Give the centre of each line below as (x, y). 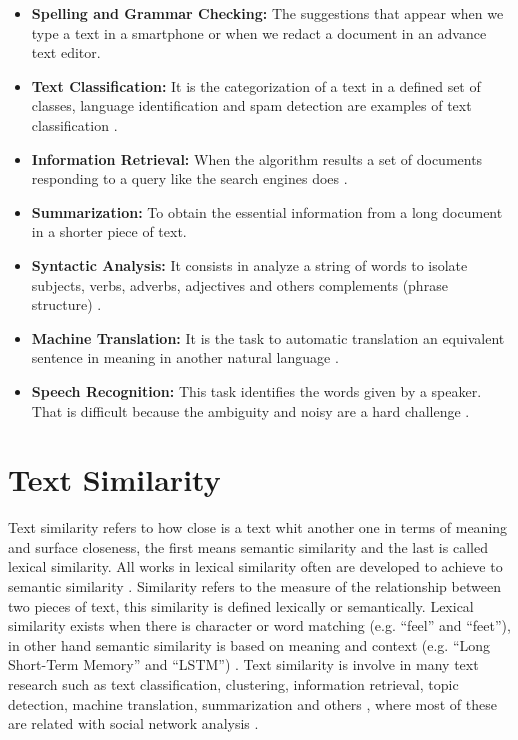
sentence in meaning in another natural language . (185, 357)
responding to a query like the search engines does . (189, 178)
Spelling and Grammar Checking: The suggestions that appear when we (267, 13)
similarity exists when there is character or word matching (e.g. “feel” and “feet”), (259, 625)
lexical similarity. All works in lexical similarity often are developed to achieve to (255, 566)
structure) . (66, 304)
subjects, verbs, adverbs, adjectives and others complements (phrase (239, 284)
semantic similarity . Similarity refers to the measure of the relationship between (254, 586)
